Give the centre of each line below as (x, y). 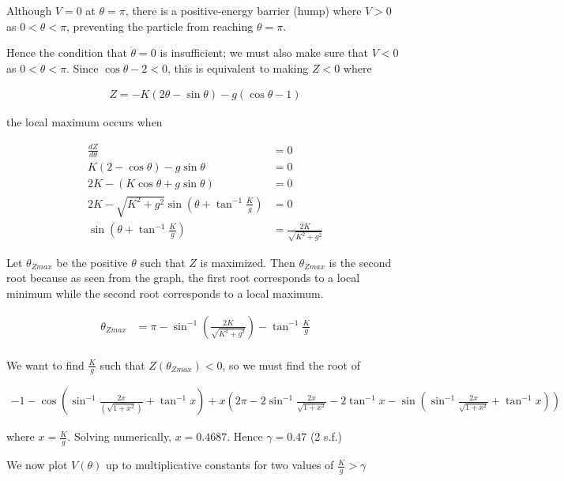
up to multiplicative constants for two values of (220, 465)
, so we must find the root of (291, 365)
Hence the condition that (67, 53)
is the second (360, 262)
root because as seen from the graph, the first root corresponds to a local (183, 278)
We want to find (45, 365)
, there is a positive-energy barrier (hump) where (243, 10)
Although (29, 10)
